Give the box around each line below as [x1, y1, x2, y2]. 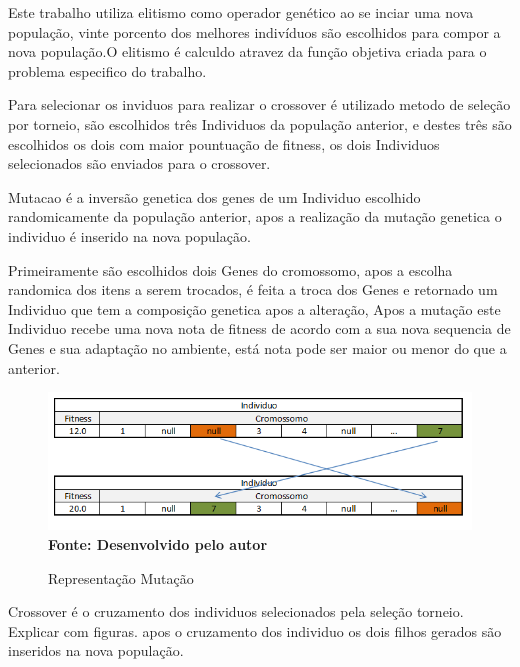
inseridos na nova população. [8, 640, 184, 661]
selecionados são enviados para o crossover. [8, 153, 271, 174]
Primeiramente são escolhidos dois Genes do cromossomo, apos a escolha [8, 259, 453, 280]
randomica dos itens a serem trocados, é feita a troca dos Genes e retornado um [8, 279, 498, 300]
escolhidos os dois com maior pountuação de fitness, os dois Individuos [8, 133, 440, 154]
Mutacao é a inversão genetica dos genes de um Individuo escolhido [8, 186, 421, 207]
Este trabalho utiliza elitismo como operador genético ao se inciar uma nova [8, 2, 474, 22]
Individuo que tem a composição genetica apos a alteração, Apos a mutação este [8, 298, 501, 319]
